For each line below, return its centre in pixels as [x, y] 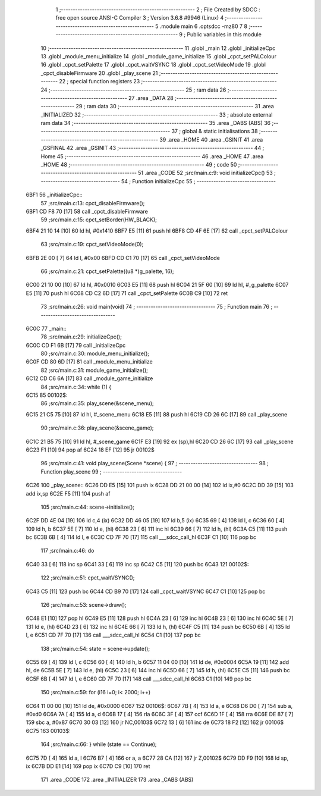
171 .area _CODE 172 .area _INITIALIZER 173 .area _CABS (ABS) [117, 780]
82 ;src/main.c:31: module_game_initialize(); [94, 370]
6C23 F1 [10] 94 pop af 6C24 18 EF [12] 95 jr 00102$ [90, 450]
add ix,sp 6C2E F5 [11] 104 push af [68, 493]
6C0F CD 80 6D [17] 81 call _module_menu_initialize [89, 362]
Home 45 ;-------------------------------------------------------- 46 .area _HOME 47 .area [152, 156]
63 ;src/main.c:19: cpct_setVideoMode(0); [92, 245]
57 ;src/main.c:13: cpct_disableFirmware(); [93, 203]
